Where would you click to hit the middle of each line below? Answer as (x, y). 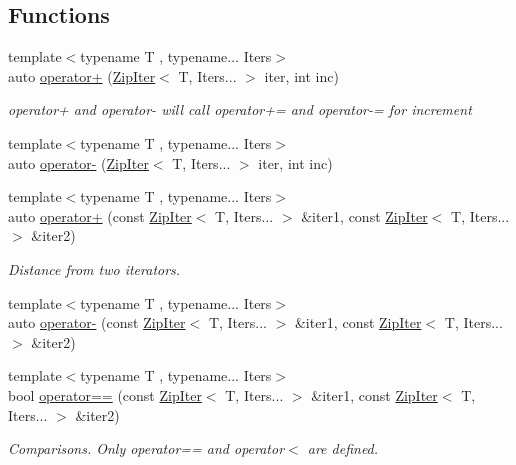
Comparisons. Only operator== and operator (146, 448)
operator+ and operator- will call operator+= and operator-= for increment (240, 109)
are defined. (343, 448)
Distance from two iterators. (94, 268)
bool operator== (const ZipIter (105, 394)
